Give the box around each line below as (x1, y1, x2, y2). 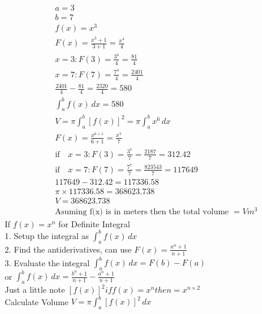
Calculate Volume (5, 295, 69, 308)
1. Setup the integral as (5, 229, 89, 241)
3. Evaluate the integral (5, 256, 90, 269)
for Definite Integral (58, 217, 130, 230)
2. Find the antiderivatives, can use (5, 243, 132, 255)
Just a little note (5, 283, 65, 296)
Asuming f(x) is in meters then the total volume (55, 207, 229, 216)
